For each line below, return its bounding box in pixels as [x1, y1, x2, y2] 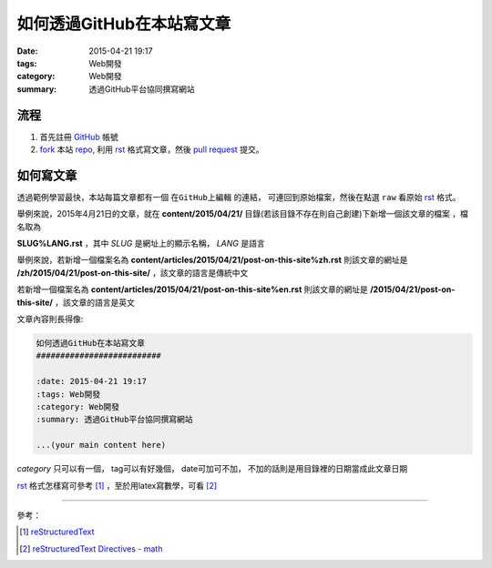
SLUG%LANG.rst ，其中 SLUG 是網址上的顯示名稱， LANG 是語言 [16, 238, 265, 249]
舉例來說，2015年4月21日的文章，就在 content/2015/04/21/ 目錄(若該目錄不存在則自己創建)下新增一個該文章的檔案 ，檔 [16, 208, 468, 219]
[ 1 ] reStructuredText [19, 526, 95, 537]
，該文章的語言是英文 [55, 297, 136, 308]
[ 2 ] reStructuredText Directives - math [19, 543, 163, 554]
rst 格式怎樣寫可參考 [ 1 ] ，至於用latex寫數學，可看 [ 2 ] [16, 480, 218, 491]
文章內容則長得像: [16, 314, 84, 325]
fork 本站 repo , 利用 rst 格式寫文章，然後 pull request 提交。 [39, 144, 264, 155]
